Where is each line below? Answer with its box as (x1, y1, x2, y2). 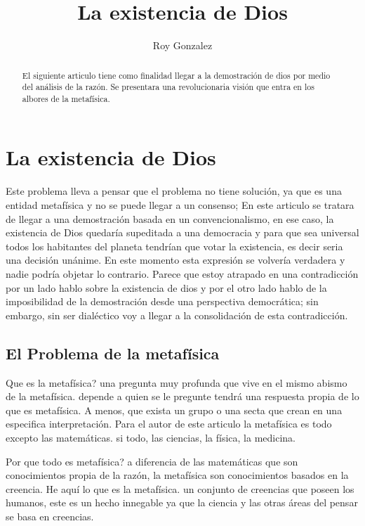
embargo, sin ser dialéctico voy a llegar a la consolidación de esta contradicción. (6, 307, 348, 322)
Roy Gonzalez (152, 38, 213, 53)
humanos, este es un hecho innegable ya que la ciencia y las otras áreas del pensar (6, 495, 358, 510)
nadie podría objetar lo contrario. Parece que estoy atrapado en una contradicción (6, 266, 359, 281)
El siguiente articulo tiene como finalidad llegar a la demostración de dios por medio (22, 69, 331, 81)
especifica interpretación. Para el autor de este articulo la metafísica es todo (6, 416, 332, 431)
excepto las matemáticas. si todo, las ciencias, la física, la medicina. (6, 430, 296, 444)
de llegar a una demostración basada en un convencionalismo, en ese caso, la (6, 211, 334, 226)
